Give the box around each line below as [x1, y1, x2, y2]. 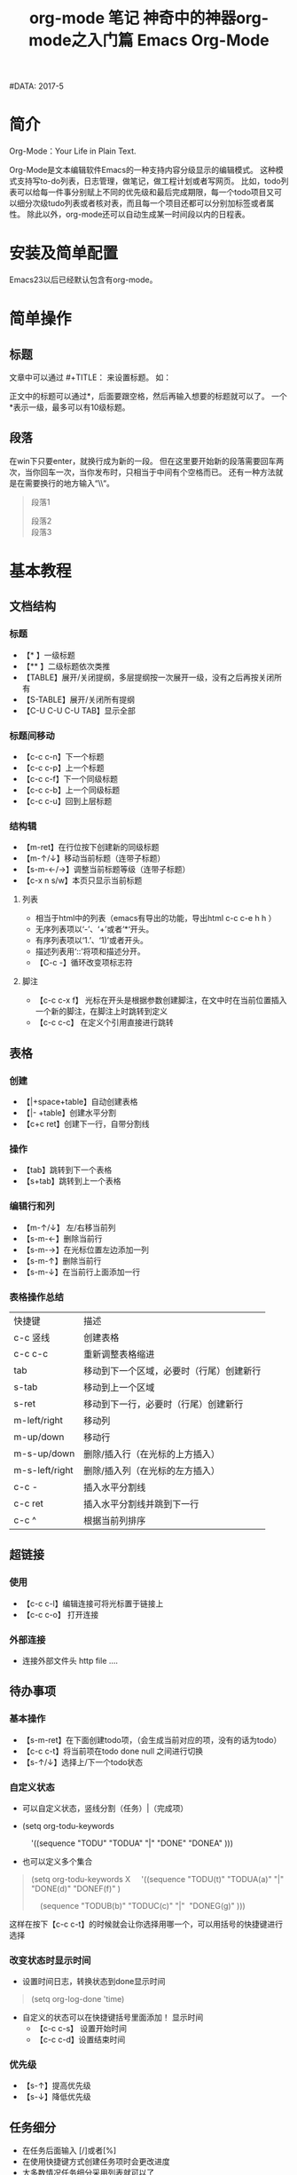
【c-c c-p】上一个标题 [21, 762, 105, 773]
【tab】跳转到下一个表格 [21, 1164, 113, 1176]
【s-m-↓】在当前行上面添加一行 [21, 1266, 141, 1277]
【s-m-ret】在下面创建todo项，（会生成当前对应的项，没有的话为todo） [21, 1734, 282, 1745]
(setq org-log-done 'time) [30, 1994, 125, 2005]
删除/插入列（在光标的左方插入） [82, 1464, 220, 1477]
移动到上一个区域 [82, 1381, 155, 1393]
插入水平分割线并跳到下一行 [82, 1497, 199, 1509]
